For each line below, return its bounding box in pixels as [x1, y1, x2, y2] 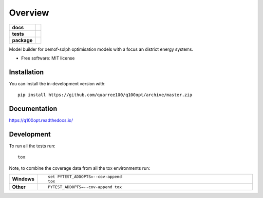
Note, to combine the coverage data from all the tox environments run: [9, 165, 150, 171]
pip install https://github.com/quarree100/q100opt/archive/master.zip [18, 92, 192, 98]
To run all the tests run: [9, 143, 56, 149]
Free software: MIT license [21, 55, 75, 61]
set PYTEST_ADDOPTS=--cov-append [48, 174, 122, 179]
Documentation [9, 105, 57, 113]
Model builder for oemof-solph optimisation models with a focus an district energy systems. [9, 46, 193, 52]
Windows [12, 176, 35, 182]
